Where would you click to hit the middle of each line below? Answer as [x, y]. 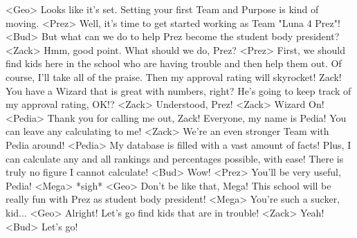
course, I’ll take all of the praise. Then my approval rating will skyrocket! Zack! [174, 76]
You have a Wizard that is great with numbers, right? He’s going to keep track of [178, 90]
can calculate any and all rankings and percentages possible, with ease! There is [175, 158]
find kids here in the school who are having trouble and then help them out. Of [174, 63]
